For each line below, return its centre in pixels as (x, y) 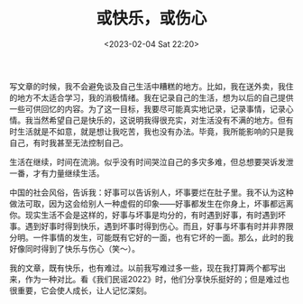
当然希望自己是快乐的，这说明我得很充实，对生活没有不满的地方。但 (159, 120)
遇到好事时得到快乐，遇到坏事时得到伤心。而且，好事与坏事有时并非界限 (159, 226)
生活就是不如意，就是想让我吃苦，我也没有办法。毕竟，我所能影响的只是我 (155, 131)
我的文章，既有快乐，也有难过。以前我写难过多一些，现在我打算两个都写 (143, 268)
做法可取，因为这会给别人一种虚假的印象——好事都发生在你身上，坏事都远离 (151, 203)
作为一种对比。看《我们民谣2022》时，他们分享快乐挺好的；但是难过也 (157, 279)
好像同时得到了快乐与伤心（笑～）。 (74, 248)
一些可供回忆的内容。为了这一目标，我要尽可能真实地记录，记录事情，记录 (147, 108)
